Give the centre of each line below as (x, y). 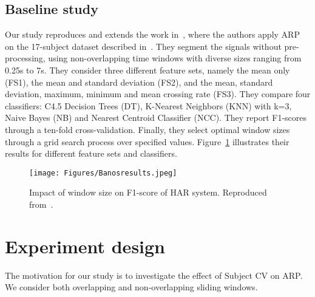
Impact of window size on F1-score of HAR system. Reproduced (148, 192)
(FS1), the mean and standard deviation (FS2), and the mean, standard (139, 82)
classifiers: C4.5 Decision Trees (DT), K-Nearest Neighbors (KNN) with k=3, (148, 105)
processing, (25, 58)
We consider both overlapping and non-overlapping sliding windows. (131, 287)
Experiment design (85, 246)
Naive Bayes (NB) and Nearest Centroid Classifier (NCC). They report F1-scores (156, 118)
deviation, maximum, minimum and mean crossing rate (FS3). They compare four (158, 94)
